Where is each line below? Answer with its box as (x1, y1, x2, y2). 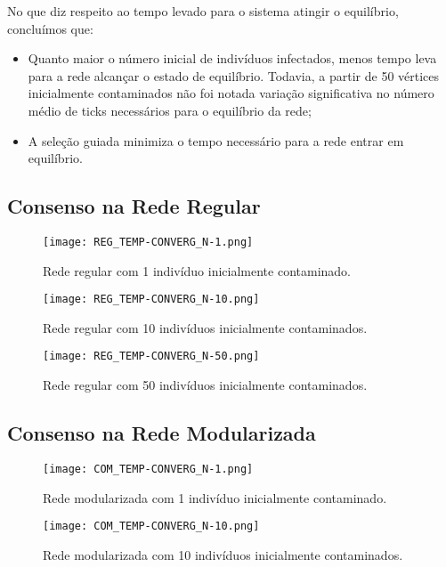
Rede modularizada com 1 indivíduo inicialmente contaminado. (43, 488, 387, 506)
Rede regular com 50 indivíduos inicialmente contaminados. (43, 376, 368, 394)
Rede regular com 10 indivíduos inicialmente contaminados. (43, 318, 368, 336)
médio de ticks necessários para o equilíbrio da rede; (28, 101, 312, 119)
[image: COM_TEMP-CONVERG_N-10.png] (43, 520, 260, 533)
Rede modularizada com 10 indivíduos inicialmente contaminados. (43, 545, 403, 563)
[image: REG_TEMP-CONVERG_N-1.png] (43, 235, 254, 248)
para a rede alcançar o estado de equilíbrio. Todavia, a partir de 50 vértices (28, 66, 440, 85)
